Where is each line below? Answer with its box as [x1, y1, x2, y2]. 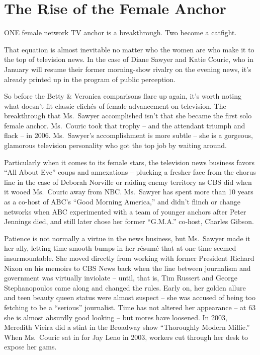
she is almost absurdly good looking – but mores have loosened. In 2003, [4, 312, 227, 322]
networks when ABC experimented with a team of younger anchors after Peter [4, 206, 246, 217]
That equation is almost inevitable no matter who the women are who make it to [4, 44, 254, 54]
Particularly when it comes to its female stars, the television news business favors [4, 157, 255, 167]
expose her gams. [4, 341, 57, 352]
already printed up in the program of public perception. [4, 74, 176, 84]
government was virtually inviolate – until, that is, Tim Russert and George [4, 272, 237, 283]
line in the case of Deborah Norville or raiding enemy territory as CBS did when [4, 176, 252, 187]
